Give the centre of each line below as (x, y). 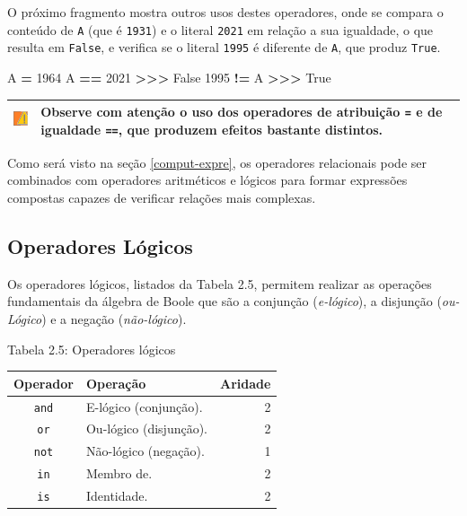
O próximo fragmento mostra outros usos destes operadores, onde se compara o (225, 12)
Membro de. (119, 473)
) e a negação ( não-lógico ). (114, 318)
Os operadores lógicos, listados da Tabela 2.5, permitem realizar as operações (220, 283)
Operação (116, 383)
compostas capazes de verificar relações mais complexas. (162, 197)
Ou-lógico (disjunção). (147, 429)
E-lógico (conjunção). (144, 406)
